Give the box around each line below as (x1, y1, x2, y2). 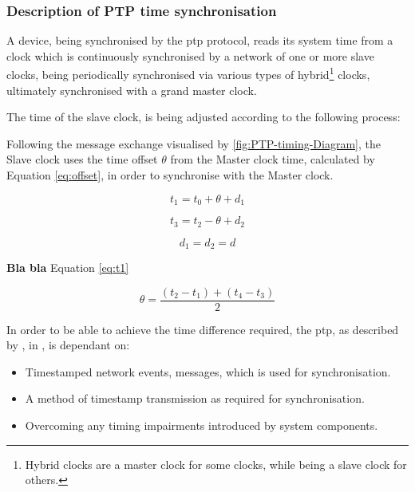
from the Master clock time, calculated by (170, 151, 375, 167)
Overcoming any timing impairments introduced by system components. (25, 417, 378, 434)
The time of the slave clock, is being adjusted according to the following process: (6, 108, 401, 125)
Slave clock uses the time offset (6, 151, 158, 167)
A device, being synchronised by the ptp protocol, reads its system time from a (6, 32, 393, 49)
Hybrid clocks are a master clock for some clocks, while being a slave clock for (25, 455, 407, 472)
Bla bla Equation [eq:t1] (6, 258, 129, 275)
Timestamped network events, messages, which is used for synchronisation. (25, 363, 391, 380)
